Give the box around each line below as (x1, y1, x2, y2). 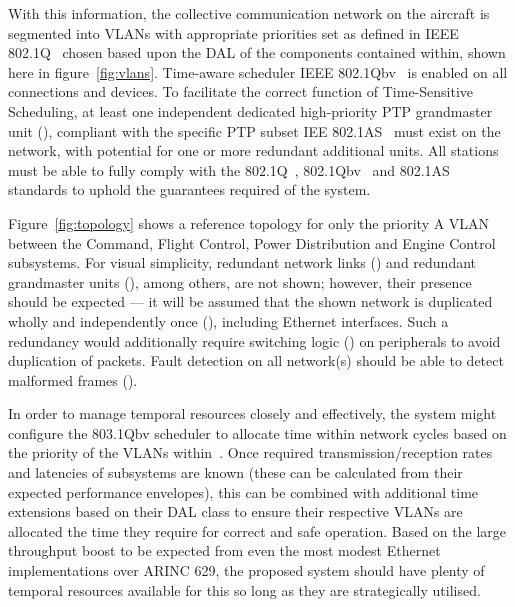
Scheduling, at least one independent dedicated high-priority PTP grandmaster (8, 100, 493, 121)
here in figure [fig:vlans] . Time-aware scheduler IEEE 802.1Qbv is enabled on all (8, 61, 508, 82)
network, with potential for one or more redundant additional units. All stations (8, 140, 499, 161)
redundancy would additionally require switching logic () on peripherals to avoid (8, 330, 501, 351)
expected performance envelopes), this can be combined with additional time (8, 481, 479, 502)
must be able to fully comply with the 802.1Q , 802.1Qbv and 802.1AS (8, 159, 450, 180)
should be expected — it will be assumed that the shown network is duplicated (8, 291, 493, 312)
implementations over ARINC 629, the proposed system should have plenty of (8, 560, 485, 581)
